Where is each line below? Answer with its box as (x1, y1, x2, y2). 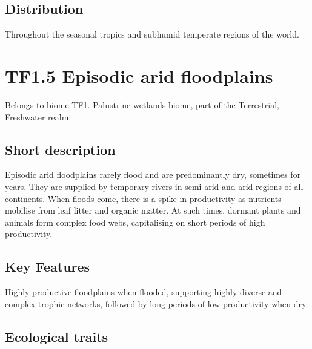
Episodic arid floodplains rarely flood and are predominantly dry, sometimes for (5, 168, 301, 181)
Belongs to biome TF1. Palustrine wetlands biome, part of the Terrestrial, (5, 98, 279, 111)
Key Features (5, 257, 90, 276)
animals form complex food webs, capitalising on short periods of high (5, 215, 265, 228)
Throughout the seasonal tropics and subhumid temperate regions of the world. (5, 28, 299, 41)
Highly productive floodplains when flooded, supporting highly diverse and (5, 285, 282, 298)
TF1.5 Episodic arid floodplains (5, 63, 273, 88)
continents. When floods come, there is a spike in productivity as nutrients (5, 192, 282, 204)
